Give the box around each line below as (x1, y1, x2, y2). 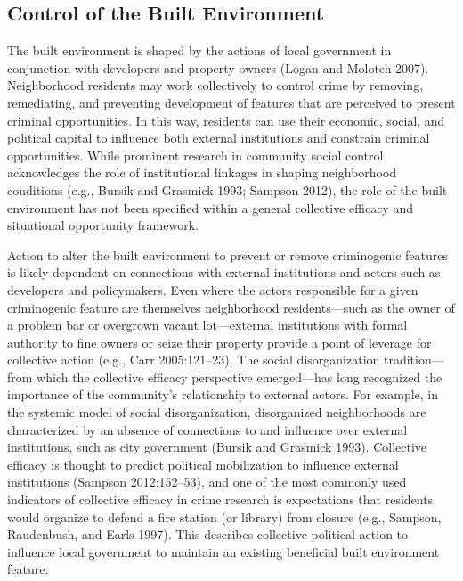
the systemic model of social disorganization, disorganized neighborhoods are (7, 403, 426, 421)
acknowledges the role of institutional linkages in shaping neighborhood (7, 163, 397, 182)
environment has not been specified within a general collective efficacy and (7, 198, 413, 217)
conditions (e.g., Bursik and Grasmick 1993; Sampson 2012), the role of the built (7, 180, 448, 199)
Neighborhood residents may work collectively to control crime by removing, (7, 76, 424, 94)
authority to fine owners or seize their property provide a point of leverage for (7, 332, 432, 351)
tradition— (383, 350, 444, 369)
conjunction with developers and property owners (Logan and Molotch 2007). (7, 58, 429, 77)
